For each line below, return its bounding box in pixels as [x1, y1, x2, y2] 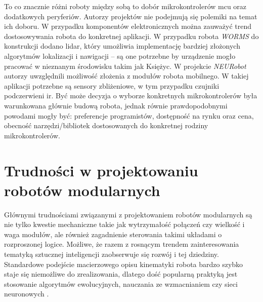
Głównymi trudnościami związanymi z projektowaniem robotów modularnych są [4, 209, 252, 219]
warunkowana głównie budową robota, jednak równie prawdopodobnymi [4, 100, 228, 110]
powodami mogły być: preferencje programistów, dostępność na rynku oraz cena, [4, 110, 254, 121]
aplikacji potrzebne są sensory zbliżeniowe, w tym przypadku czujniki [4, 80, 220, 91]
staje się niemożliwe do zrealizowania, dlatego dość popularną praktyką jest [4, 269, 238, 279]
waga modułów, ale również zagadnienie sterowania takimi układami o [4, 229, 222, 239]
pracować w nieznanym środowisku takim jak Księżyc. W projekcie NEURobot [4, 60, 246, 71]
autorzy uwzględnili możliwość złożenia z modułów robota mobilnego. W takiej [4, 70, 249, 81]
